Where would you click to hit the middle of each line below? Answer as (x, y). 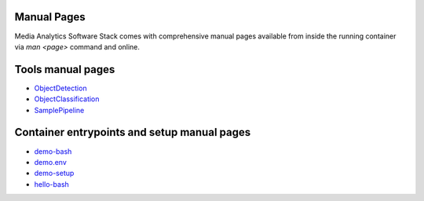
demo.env (50, 162)
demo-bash (53, 151)
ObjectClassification (67, 99)
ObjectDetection (60, 88)
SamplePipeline (59, 110)
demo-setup (54, 174)
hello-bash (52, 184)
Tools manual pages (65, 69)
